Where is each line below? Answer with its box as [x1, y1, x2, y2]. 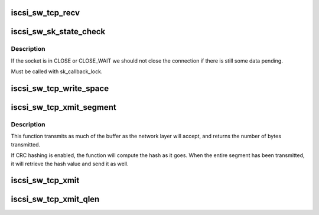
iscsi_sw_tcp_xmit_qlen [11, 194, 100, 204]
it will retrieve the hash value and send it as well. [11, 160, 129, 167]
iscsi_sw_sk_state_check [11, 27, 106, 37]
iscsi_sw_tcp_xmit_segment [11, 102, 116, 112]
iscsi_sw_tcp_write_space [11, 83, 109, 93]
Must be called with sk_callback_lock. [11, 68, 103, 75]
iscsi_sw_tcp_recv [11, 8, 80, 18]
